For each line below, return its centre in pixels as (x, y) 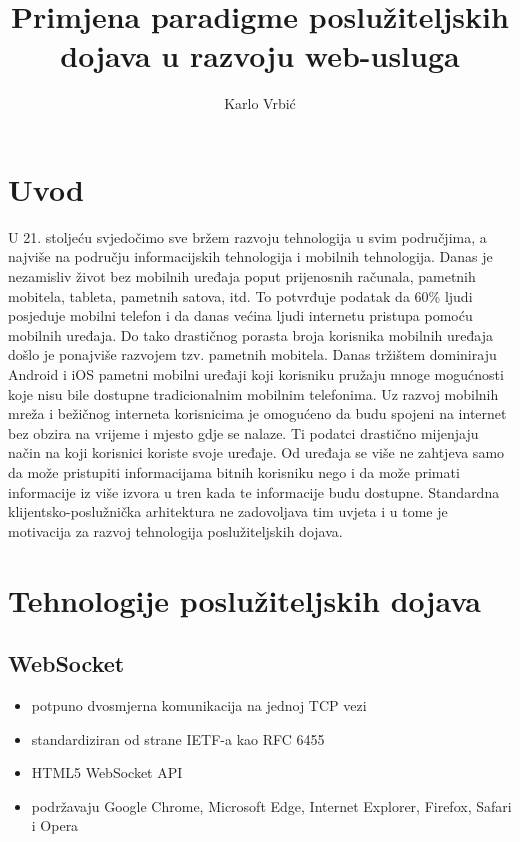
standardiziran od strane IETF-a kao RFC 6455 (178, 738)
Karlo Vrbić (260, 103)
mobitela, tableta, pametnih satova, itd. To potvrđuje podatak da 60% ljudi (240, 295)
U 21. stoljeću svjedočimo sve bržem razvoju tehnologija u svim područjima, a (247, 236)
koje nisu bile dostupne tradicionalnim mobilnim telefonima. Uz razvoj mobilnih (253, 393)
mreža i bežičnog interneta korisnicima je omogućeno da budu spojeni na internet (257, 413)
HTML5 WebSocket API (107, 772)
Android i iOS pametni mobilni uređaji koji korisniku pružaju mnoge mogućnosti (256, 374)
